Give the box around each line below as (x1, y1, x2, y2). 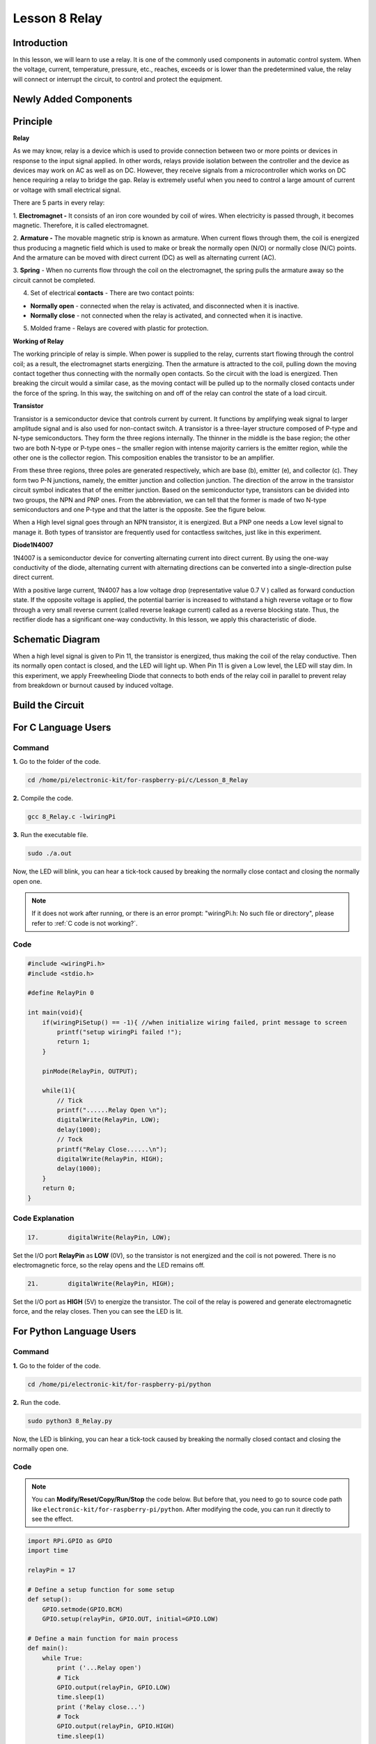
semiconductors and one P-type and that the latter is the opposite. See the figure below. (13, 506, 266, 514)
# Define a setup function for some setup (27, 1586, 175, 1594)
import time (27, 1547, 69, 1555)
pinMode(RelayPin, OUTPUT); (42, 1067, 139, 1075)
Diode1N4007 (13, 541, 54, 549)
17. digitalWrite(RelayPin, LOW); (27, 1233, 171, 1241)
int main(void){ (27, 1009, 84, 1016)
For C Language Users (13, 721, 111, 733)
